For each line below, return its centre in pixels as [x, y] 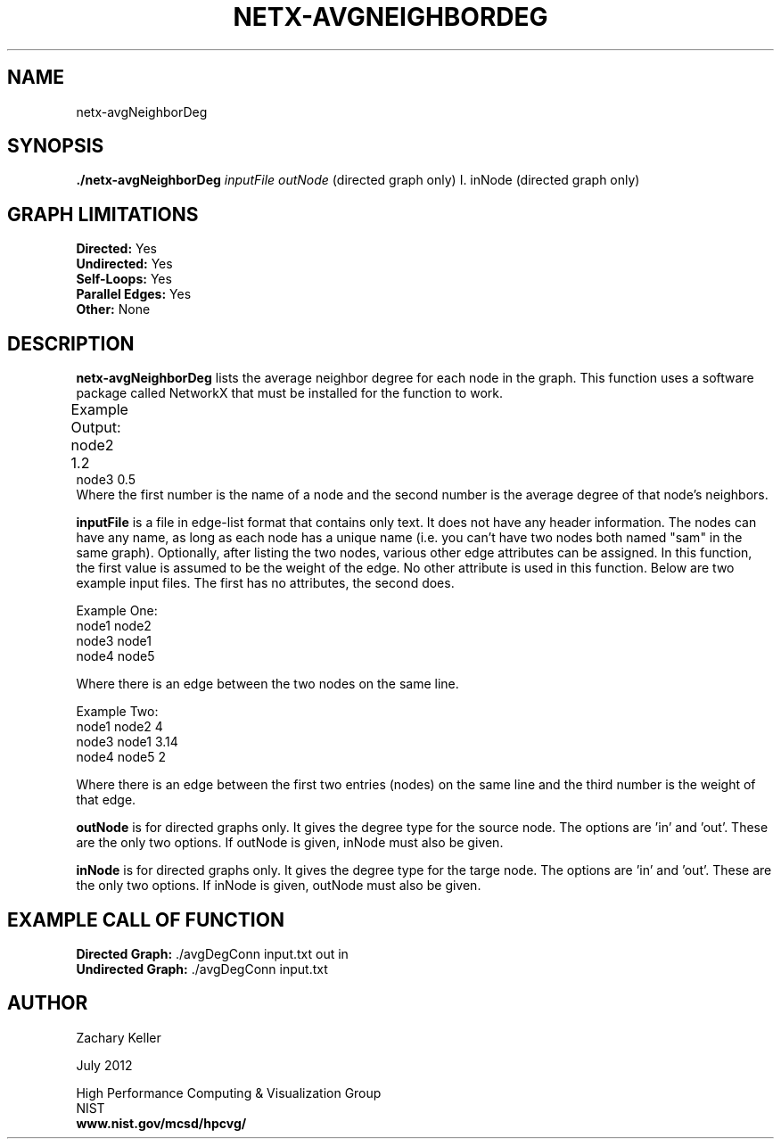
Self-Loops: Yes [124, 279]
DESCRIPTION [71, 343]
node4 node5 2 [121, 757]
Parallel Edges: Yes [134, 294]
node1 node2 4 [119, 727]
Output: [96, 428]
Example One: [117, 611]
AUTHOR [48, 1003]
